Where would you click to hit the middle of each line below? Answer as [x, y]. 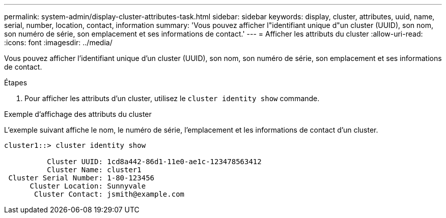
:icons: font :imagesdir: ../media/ [58, 42]
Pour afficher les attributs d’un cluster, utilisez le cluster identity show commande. [172, 98]
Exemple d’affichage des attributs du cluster [78, 114]
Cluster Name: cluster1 [94, 170]
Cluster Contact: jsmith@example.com [109, 194]
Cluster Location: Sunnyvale [88, 186]
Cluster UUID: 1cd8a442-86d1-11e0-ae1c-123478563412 [154, 162]
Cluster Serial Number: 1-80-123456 [81, 178]
